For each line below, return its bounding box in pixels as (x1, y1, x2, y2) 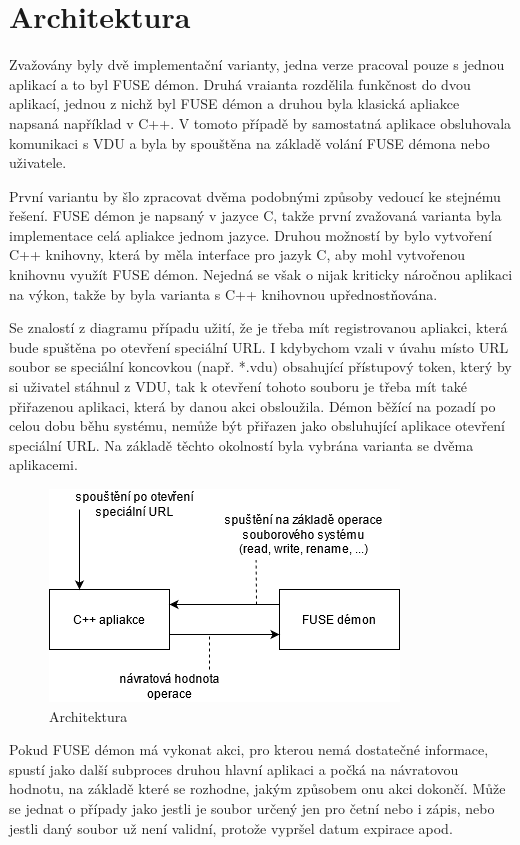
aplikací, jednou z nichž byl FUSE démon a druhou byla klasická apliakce (9, 93, 460, 114)
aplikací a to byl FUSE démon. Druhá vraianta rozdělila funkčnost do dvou (9, 73, 471, 94)
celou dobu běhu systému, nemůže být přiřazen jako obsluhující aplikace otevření (9, 415, 505, 436)
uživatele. (9, 152, 67, 173)
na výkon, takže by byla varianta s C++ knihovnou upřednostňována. (9, 283, 438, 304)
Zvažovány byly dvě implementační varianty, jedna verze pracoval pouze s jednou (9, 54, 505, 75)
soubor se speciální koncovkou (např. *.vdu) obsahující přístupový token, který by (9, 356, 512, 377)
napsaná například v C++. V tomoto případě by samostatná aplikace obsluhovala (9, 112, 512, 133)
